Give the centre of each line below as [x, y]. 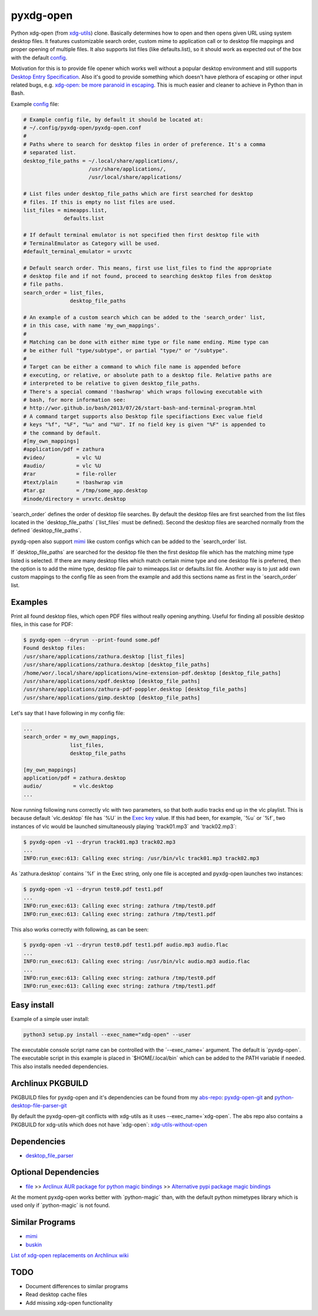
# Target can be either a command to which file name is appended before [132, 367]
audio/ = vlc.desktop [69, 786]
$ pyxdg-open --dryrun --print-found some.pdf [92, 640]
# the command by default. [62, 433]
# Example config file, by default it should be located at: [113, 120]
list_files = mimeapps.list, [65, 210]
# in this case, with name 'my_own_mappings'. [92, 326]
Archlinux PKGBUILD [49, 1083]
